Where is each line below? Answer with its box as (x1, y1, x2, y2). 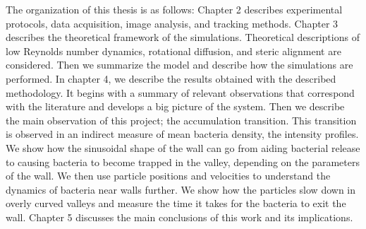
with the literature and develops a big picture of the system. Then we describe (6, 99, 345, 114)
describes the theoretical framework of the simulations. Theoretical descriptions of (6, 30, 360, 45)
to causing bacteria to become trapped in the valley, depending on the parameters (6, 154, 360, 169)
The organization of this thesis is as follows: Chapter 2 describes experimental (6, 2, 343, 16)
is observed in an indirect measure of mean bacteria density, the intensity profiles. (6, 127, 359, 141)
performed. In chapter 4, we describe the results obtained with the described (6, 71, 336, 86)
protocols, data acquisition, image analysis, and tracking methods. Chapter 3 (6, 16, 338, 30)
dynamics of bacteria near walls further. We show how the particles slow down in (6, 182, 356, 196)
